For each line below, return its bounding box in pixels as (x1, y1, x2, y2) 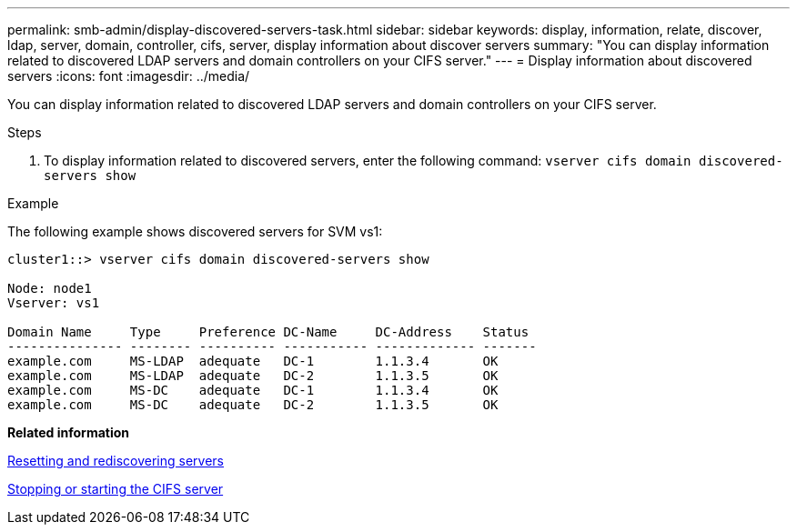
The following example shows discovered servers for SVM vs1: (7, 224, 383, 239)
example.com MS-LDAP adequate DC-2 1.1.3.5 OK (7, 368, 499, 383)
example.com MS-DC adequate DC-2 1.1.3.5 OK (7, 397, 499, 412)
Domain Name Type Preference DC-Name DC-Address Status (7, 325, 530, 339)
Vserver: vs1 (7, 296, 100, 310)
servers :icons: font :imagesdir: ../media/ (7, 68, 250, 84)
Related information (7, 425, 130, 440)
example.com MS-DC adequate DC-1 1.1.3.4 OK (7, 383, 499, 397)
